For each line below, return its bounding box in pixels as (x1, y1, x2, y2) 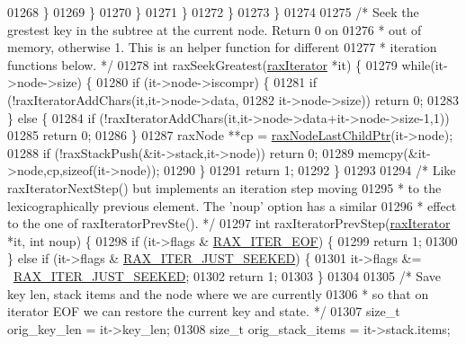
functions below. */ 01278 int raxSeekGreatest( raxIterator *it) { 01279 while (7, 55, 431, 74)
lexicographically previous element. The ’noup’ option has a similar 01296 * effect (7, 196, 457, 215)
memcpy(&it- (357, 143, 431, 162)
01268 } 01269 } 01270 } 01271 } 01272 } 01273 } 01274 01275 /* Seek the (7, 3, 419, 21)
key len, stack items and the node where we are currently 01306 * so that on (7, 284, 429, 303)
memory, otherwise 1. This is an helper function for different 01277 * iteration (7, 38, 437, 57)
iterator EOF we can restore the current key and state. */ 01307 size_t (7, 302, 400, 321)
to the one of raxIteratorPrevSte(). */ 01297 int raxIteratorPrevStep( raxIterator (7, 214, 451, 233)
